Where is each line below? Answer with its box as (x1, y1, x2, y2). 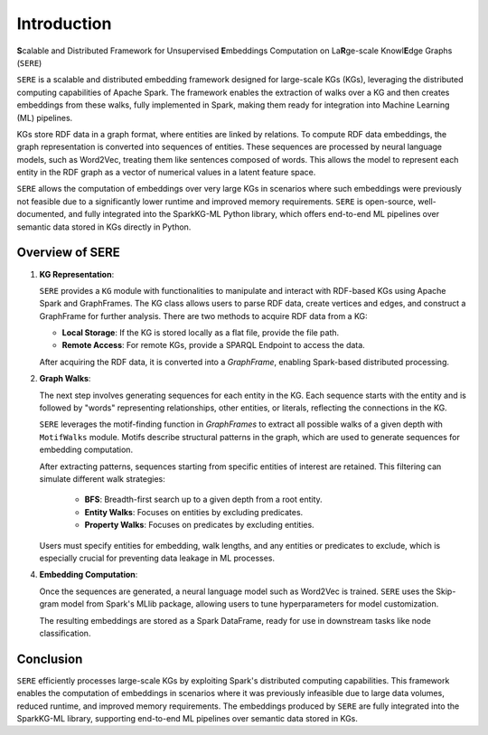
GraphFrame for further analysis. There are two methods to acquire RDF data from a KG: (39, 310, 368, 321)
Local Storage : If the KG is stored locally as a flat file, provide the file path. (61, 327, 340, 338)
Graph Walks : (39, 373, 91, 384)
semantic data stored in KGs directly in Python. (16, 221, 192, 232)
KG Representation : (39, 269, 115, 279)
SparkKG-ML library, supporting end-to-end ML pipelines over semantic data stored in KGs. (16, 712, 359, 723)
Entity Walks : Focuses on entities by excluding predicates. (84, 506, 304, 517)
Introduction (16, 14, 112, 33)
